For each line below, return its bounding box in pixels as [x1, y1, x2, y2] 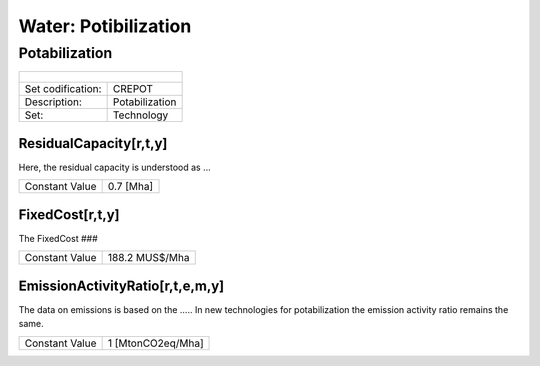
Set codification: [24, 82, 102, 96]
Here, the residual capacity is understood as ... [18, 161, 212, 173]
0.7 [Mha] [107, 180, 154, 194]
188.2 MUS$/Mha [107, 251, 190, 265]
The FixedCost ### [18, 232, 99, 244]
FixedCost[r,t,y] [18, 206, 120, 223]
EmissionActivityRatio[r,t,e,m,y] [18, 277, 225, 294]
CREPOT [112, 82, 154, 96]
